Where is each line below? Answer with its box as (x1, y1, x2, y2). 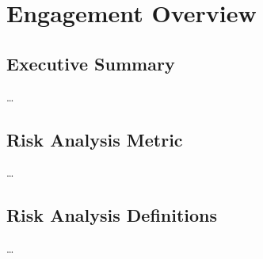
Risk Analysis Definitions (6, 203, 218, 227)
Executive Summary (6, 51, 175, 75)
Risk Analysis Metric (6, 127, 183, 151)
